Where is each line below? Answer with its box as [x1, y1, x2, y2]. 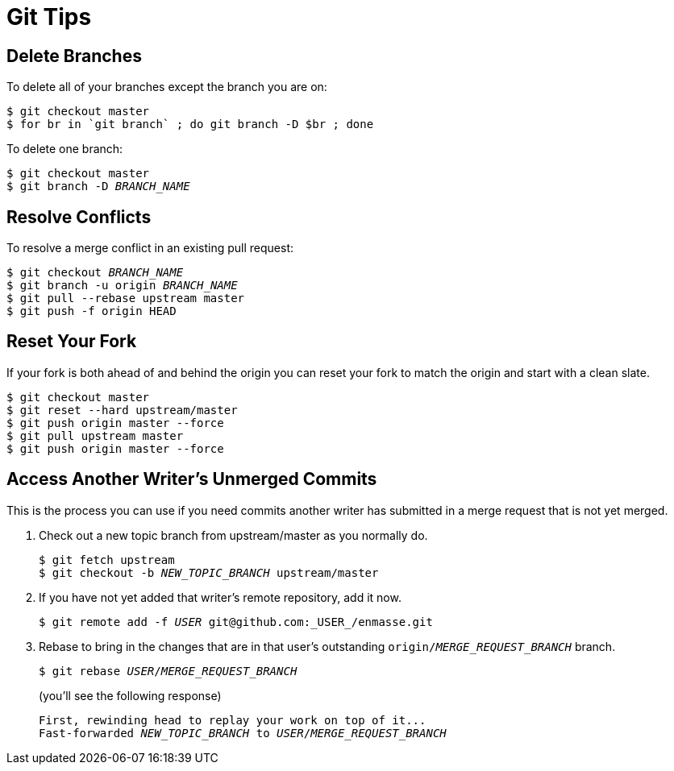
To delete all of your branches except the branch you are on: [6, 80, 327, 94]
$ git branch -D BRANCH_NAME [6, 180, 190, 193]
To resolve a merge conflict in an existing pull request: [6, 241, 293, 255]
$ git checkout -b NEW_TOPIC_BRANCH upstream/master [39, 566, 379, 579]
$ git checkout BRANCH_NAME [6, 266, 184, 280]
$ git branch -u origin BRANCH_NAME [6, 279, 238, 292]
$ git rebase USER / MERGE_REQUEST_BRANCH [39, 664, 297, 678]
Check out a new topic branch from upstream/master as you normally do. [39, 528, 428, 542]
